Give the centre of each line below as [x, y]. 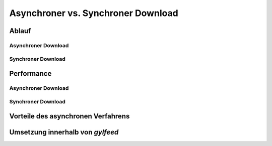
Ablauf [20, 31]
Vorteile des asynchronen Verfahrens [70, 116]
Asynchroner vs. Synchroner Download [94, 13]
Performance [30, 74]
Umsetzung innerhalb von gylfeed [64, 132]
